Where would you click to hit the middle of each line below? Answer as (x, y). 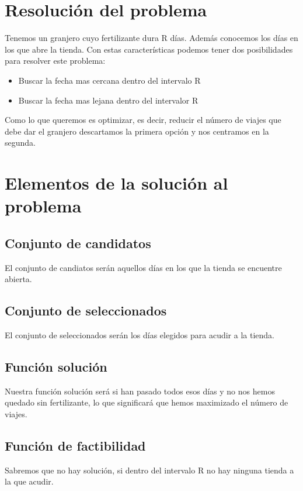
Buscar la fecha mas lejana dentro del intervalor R (108, 100)
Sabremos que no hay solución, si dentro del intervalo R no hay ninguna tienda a (149, 470)
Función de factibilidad (75, 445)
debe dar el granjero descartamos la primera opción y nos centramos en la (137, 131)
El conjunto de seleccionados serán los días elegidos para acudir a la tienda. (140, 335)
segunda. (20, 143)
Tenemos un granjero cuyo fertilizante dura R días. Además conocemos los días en (151, 38)
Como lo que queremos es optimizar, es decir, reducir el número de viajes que (143, 120)
